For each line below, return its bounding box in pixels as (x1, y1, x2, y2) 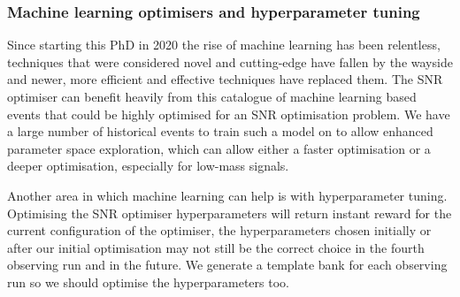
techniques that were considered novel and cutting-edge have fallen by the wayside (7, 52, 453, 71)
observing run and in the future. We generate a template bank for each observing (7, 255, 448, 274)
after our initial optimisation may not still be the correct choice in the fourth (7, 238, 425, 256)
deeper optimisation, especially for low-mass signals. (7, 156, 289, 175)
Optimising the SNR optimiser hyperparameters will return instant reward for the (7, 203, 452, 222)
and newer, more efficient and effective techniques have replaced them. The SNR (7, 70, 443, 88)
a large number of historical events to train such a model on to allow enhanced (7, 122, 433, 141)
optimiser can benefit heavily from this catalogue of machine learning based (7, 88, 417, 105)
